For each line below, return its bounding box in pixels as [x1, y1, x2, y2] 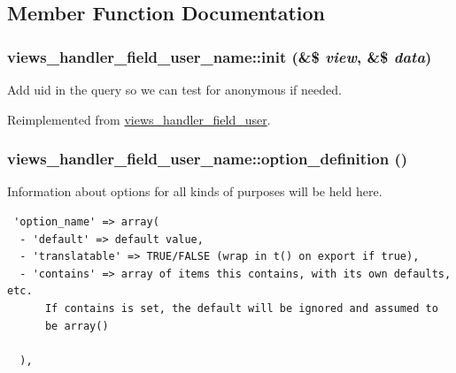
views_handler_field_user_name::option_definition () [7, 148, 408, 170]
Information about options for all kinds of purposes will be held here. [7, 182, 383, 201]
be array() [44, 319, 109, 332]
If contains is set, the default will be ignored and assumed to [44, 301, 438, 315]
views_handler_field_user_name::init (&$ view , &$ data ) [7, 45, 432, 67]
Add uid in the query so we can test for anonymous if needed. [7, 80, 342, 98]
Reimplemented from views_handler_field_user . [7, 110, 271, 128]
